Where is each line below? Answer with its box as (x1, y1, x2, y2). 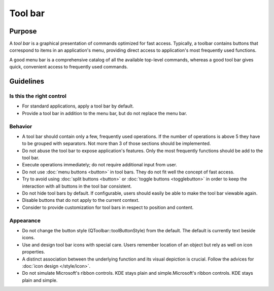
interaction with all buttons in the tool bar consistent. (22, 183, 132, 189)
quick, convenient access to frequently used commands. (9, 64, 128, 70)
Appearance (9, 217, 41, 224)
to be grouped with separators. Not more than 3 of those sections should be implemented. (22, 140, 211, 147)
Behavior (9, 123, 32, 130)
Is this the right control (9, 93, 67, 100)
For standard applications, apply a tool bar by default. (22, 103, 134, 109)
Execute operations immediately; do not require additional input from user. (22, 162, 177, 168)
